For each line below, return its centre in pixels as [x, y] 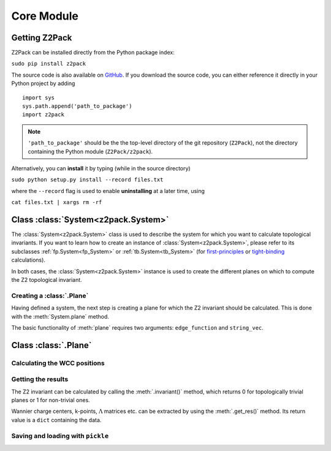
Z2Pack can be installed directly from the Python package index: [93, 53]
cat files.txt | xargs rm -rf [57, 203]
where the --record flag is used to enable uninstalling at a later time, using [108, 191]
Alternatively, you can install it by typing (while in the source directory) [101, 168]
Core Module [45, 16]
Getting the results [40, 379]
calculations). [29, 260]
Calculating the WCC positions [58, 363]
